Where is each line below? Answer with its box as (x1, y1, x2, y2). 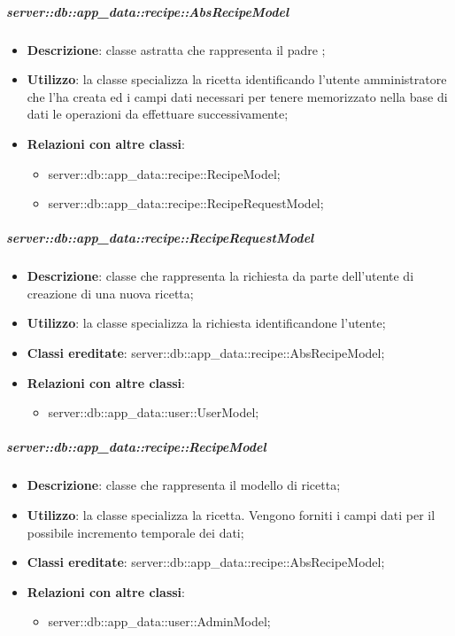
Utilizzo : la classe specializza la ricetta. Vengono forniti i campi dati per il (27, 506, 436, 524)
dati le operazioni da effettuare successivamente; (27, 105, 289, 123)
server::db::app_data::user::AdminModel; (48, 612, 271, 631)
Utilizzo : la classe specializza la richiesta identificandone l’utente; (27, 314, 386, 332)
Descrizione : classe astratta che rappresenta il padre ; (27, 40, 326, 58)
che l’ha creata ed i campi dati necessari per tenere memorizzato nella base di (27, 87, 448, 105)
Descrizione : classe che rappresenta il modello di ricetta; (27, 476, 341, 494)
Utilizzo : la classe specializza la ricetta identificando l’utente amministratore (27, 70, 447, 89)
